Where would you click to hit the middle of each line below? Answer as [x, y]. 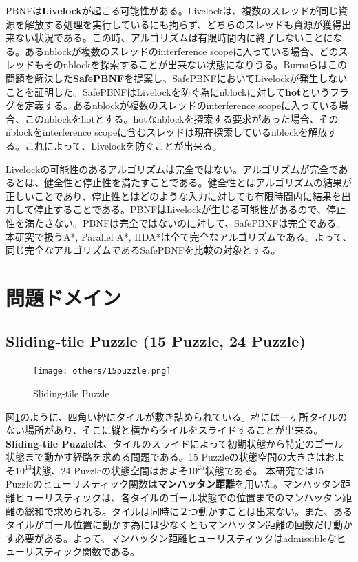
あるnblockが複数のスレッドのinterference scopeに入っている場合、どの [181, 51]
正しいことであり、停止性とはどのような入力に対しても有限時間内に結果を [173, 195]
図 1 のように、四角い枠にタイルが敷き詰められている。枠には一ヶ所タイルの [177, 416]
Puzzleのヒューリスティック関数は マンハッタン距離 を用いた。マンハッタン [173, 484]
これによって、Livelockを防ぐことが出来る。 [123, 145]
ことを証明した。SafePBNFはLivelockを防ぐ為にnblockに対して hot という [168, 91]
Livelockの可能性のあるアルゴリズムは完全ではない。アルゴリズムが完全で [172, 169]
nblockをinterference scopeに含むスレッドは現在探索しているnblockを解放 [167, 132]
